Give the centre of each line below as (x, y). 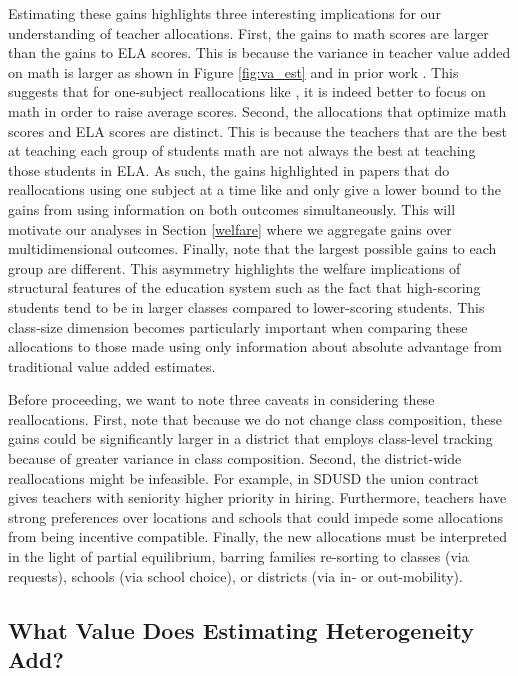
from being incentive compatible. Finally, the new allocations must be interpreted (258, 536)
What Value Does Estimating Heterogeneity (241, 629)
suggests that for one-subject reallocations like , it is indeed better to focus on (247, 91)
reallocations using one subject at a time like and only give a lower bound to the (255, 189)
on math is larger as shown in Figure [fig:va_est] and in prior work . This (233, 71)
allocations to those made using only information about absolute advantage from (255, 346)
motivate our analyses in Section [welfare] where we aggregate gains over (230, 228)
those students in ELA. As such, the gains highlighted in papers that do (229, 169)
